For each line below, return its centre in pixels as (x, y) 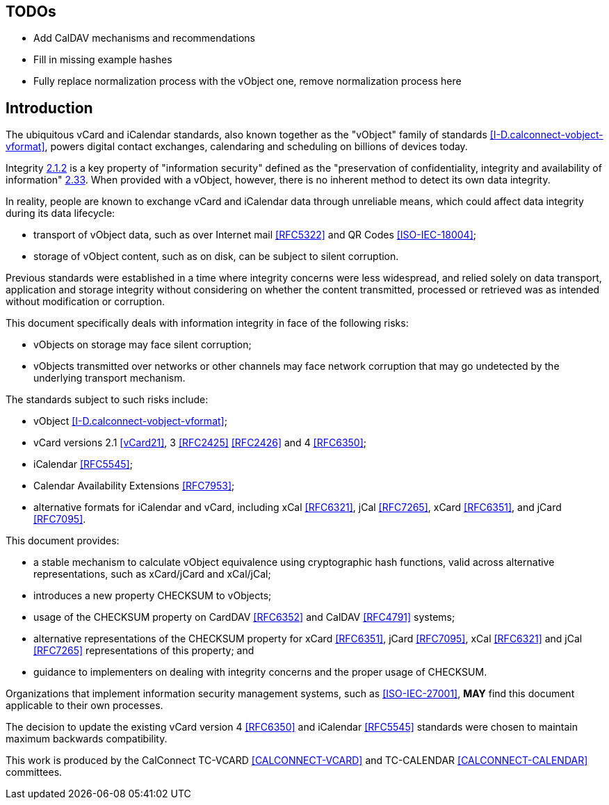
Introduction (49, 108)
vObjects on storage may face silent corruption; (143, 345)
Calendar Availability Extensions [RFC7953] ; (134, 486)
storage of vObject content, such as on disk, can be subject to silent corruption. (216, 257)
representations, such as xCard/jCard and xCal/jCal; (152, 574)
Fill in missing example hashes (103, 60)
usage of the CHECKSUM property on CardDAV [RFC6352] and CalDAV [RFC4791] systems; (244, 617)
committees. (34, 772)
